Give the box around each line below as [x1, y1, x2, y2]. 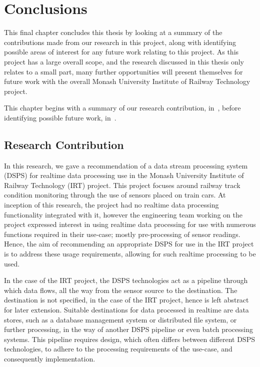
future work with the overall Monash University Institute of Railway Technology [4, 76, 250, 86]
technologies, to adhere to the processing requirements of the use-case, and [4, 343, 232, 354]
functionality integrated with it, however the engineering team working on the [4, 209, 242, 219]
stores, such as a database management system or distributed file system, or [4, 314, 237, 324]
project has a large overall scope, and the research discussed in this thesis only [4, 56, 244, 66]
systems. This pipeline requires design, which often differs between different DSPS [4, 333, 255, 344]
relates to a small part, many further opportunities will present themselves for [4, 66, 243, 76]
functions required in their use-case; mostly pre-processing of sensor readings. [4, 228, 240, 239]
